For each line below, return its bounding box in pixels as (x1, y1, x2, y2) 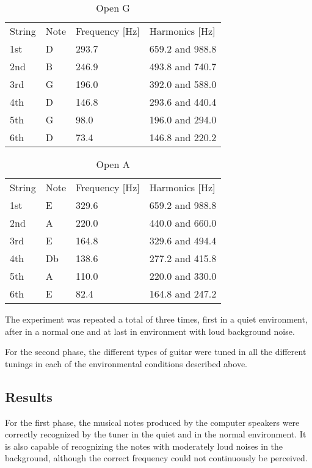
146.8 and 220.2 (149, 130, 217, 144)
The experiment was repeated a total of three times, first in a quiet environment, (5, 313, 308, 325)
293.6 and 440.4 (149, 95, 217, 109)
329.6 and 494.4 (149, 233, 217, 247)
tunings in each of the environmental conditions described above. (5, 357, 247, 370)
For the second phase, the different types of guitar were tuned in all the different (5, 345, 307, 358)
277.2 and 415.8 (149, 251, 217, 265)
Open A (96, 157, 130, 171)
